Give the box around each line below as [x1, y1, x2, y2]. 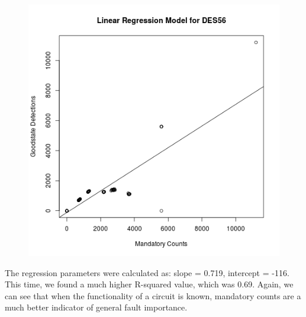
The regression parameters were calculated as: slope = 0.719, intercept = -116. [5, 266, 289, 278]
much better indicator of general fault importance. [5, 301, 188, 313]
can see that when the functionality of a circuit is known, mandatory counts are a [5, 289, 301, 302]
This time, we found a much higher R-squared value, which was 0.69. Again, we [5, 278, 294, 290]
